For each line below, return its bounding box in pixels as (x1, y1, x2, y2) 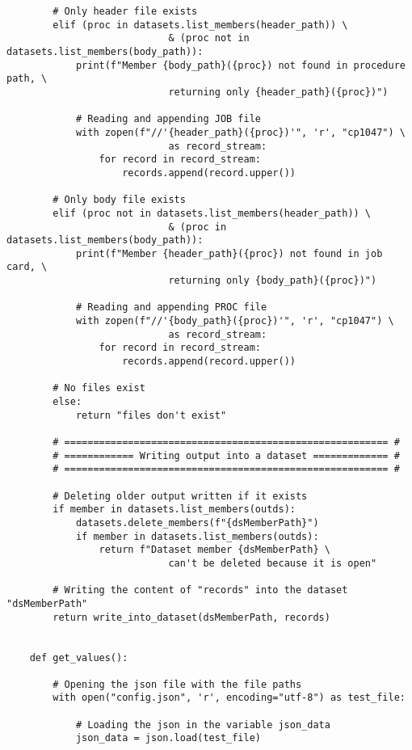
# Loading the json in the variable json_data (75, 718, 330, 731)
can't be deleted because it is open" (168, 557, 377, 569)
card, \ (6, 261, 48, 273)
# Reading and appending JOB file (75, 113, 261, 125)
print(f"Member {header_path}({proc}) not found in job (75, 247, 383, 259)
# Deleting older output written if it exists (53, 490, 308, 502)
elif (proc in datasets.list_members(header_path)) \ (53, 19, 348, 31)
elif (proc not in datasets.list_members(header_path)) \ (53, 207, 372, 219)
